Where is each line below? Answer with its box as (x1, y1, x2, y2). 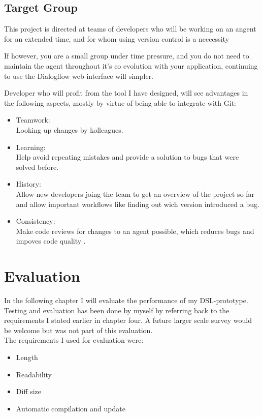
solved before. (16, 161, 59, 172)
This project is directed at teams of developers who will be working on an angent (4, 23, 256, 34)
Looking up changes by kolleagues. (16, 124, 123, 135)
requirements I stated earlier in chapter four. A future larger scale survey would (4, 315, 252, 325)
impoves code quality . (16, 235, 86, 246)
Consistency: (16, 216, 55, 226)
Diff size (16, 386, 42, 397)
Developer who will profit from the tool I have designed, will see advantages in (4, 87, 248, 98)
